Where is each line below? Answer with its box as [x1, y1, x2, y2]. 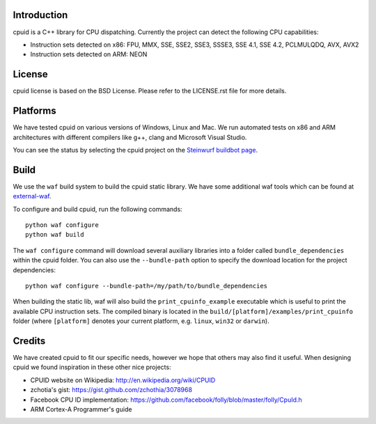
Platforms [13, 105, 56, 117]
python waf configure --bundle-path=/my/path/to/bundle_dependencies [25, 282, 268, 290]
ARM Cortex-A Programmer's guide [30, 405, 132, 414]
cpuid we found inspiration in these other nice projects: [13, 363, 171, 372]
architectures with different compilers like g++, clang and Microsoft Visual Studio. [13, 133, 247, 141]
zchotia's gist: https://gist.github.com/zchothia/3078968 [30, 386, 193, 394]
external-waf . [13, 192, 52, 201]
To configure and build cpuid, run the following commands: [13, 205, 182, 213]
